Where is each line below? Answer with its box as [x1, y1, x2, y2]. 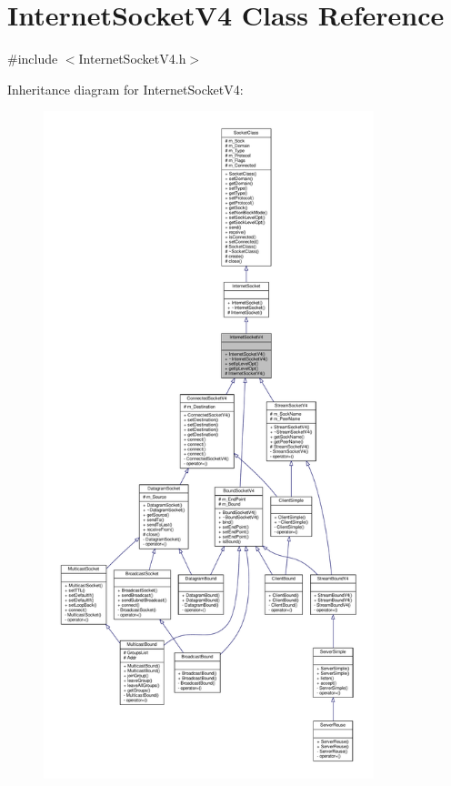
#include [7, 49, 58, 68]
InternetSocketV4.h [78, 49, 186, 68]
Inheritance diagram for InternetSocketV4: [7, 79, 244, 98]
